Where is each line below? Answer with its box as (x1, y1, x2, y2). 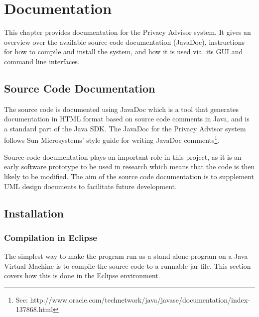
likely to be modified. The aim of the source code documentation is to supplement (4, 171, 254, 181)
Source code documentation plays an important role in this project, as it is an (4, 151, 242, 162)
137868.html (15, 304, 53, 315)
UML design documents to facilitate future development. (4, 181, 177, 191)
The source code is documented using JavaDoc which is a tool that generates (4, 104, 239, 114)
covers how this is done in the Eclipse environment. (4, 270, 160, 281)
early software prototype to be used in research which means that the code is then (4, 161, 255, 172)
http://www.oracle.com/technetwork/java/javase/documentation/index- (30, 294, 250, 305)
